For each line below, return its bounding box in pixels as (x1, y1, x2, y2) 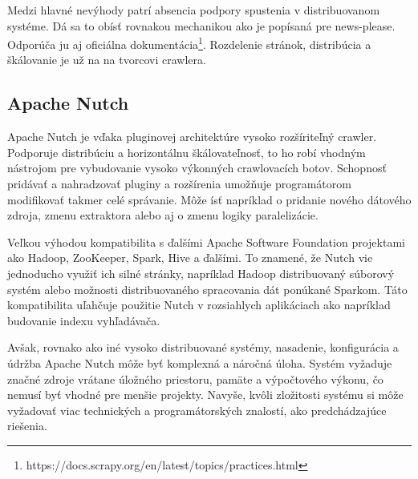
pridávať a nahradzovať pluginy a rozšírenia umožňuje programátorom (7, 175, 351, 192)
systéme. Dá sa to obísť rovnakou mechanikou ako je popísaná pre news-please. (7, 17, 396, 34)
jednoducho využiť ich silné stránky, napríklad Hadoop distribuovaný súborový (7, 264, 395, 281)
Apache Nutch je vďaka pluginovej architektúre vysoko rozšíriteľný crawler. (7, 128, 377, 145)
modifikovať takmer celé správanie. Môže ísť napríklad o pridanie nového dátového (7, 191, 412, 207)
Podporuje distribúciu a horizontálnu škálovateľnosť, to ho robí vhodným (7, 143, 366, 160)
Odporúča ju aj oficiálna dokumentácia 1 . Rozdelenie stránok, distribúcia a (7, 34, 371, 52)
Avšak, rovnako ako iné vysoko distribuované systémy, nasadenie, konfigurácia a (7, 339, 399, 356)
